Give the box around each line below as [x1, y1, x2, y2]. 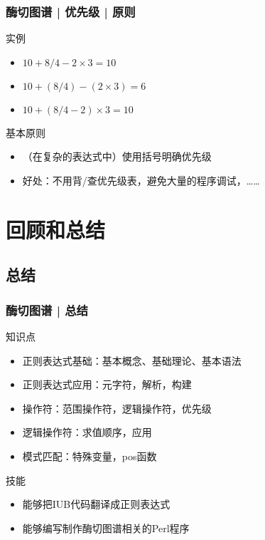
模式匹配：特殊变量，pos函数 [22, 448, 157, 463]
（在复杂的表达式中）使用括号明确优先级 [22, 149, 212, 164]
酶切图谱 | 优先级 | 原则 [6, 2, 136, 20]
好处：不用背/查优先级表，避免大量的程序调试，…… [22, 173, 260, 187]
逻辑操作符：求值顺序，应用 [22, 425, 152, 440]
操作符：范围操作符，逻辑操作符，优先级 [22, 400, 212, 415]
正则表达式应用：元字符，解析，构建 [22, 377, 192, 392]
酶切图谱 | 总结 [6, 301, 88, 318]
